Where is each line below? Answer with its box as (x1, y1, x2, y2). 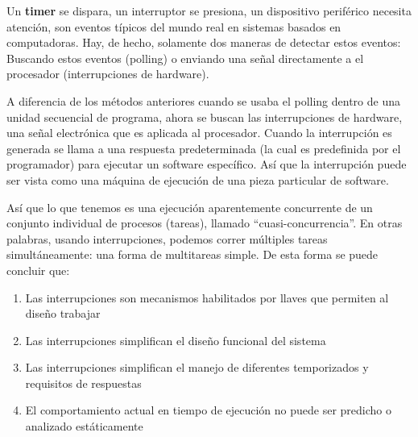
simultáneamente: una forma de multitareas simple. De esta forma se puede (6, 246, 379, 263)
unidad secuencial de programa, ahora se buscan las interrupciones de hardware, (6, 108, 403, 125)
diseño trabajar (25, 305, 101, 322)
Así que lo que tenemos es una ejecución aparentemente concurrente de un (6, 198, 373, 215)
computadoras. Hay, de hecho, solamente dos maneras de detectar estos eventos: (6, 34, 401, 51)
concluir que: (6, 261, 70, 278)
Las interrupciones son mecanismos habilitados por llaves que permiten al (25, 289, 389, 306)
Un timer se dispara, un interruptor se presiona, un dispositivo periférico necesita (6, 2, 412, 19)
